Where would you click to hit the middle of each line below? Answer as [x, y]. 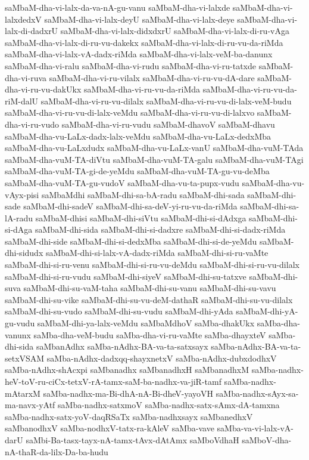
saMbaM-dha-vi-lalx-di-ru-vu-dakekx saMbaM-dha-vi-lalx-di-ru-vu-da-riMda [144, 42]
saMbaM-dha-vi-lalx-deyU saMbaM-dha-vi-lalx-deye [139, 19]
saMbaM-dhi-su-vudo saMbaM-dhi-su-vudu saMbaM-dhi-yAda [119, 311]
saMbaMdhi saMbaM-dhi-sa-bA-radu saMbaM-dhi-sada [143, 194]
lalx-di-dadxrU [32, 31]
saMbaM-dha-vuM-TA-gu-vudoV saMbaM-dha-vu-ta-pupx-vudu [122, 182]
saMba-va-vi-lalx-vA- [255, 428]
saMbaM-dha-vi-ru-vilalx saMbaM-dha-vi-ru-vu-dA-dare [152, 77]
